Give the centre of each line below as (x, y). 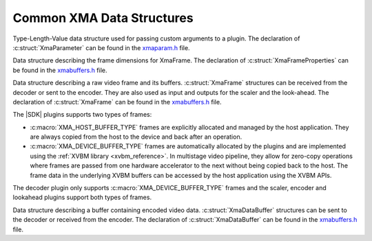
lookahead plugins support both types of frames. (82, 197)
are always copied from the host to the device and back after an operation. (136, 137)
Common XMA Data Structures (103, 18)
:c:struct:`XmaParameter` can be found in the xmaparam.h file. (101, 47)
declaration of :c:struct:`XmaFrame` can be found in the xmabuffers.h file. (117, 102)
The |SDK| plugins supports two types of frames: (82, 115)
